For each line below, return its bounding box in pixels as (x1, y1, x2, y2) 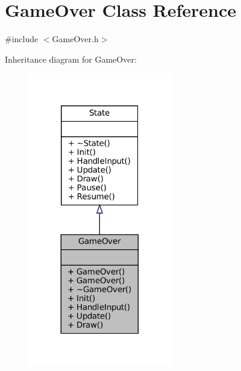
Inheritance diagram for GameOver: (5, 52, 137, 65)
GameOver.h (52, 33, 99, 45)
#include (5, 33, 39, 45)
